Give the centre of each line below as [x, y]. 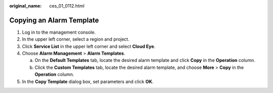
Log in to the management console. [59, 32]
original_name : [26, 6]
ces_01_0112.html [67, 6]
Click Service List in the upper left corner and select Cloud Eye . [89, 46]
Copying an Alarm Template [54, 20]
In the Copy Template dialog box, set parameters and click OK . [88, 81]
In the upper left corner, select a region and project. [76, 39]
